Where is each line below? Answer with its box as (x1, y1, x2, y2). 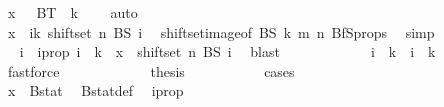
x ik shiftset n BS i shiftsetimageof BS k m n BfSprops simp (7, 21, 435, 42)
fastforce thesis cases (7, 60, 295, 81)
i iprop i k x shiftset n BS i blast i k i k (19, 41, 436, 62)
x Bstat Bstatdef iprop (7, 80, 184, 101)
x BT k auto (7, 2, 138, 22)
